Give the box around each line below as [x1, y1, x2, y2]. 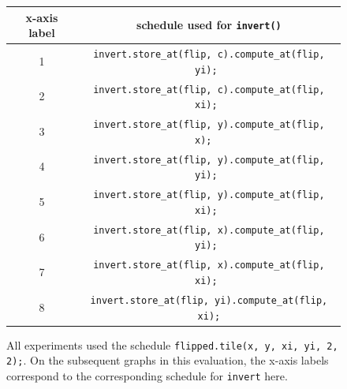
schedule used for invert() [136, 17, 282, 33]
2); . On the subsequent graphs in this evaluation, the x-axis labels [6, 352, 329, 368]
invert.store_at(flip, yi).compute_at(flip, [90, 294, 328, 306]
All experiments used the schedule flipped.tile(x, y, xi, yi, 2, [6, 336, 338, 353]
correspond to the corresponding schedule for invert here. [6, 368, 288, 383]
